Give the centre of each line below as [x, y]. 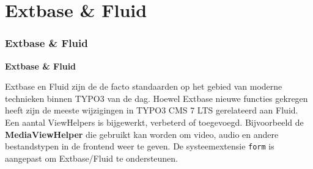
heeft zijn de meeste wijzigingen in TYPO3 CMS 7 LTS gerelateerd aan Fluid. [152, 110]
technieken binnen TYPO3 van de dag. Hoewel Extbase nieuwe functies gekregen [156, 98]
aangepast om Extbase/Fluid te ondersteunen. [92, 158]
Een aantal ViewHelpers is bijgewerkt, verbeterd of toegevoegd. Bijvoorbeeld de [154, 122]
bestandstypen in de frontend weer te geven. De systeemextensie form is [140, 146]
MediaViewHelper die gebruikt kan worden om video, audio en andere [142, 134]
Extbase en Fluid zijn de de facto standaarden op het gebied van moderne [144, 86]
